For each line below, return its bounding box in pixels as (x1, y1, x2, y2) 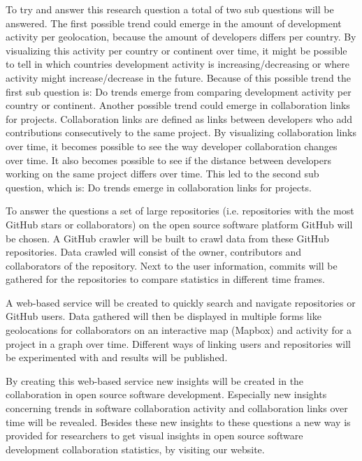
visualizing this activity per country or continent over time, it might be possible (6, 43, 347, 57)
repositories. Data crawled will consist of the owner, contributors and (6, 244, 302, 259)
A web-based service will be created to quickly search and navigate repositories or (6, 295, 356, 309)
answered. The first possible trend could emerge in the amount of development (6, 15, 342, 30)
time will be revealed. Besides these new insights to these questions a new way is (6, 414, 351, 429)
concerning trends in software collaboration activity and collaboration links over (6, 401, 348, 416)
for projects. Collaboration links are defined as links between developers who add (6, 111, 353, 126)
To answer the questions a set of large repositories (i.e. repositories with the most (6, 203, 354, 218)
